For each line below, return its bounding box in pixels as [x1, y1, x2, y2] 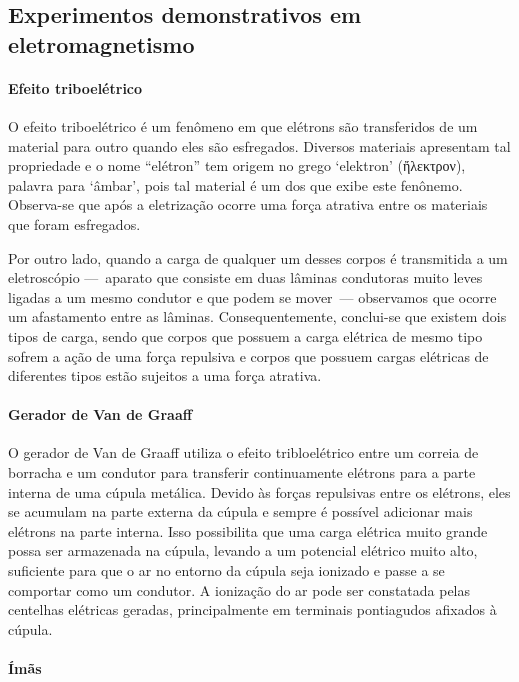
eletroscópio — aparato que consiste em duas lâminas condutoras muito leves [8, 267, 483, 288]
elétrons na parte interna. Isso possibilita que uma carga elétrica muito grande [8, 520, 488, 541]
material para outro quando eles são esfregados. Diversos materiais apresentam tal [8, 135, 511, 156]
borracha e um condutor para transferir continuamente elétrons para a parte [8, 462, 476, 483]
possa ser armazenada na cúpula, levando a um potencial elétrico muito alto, [8, 540, 478, 561]
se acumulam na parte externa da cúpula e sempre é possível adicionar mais [8, 501, 473, 522]
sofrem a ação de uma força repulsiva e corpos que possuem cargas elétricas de [8, 345, 489, 366]
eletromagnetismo [8, 28, 195, 59]
